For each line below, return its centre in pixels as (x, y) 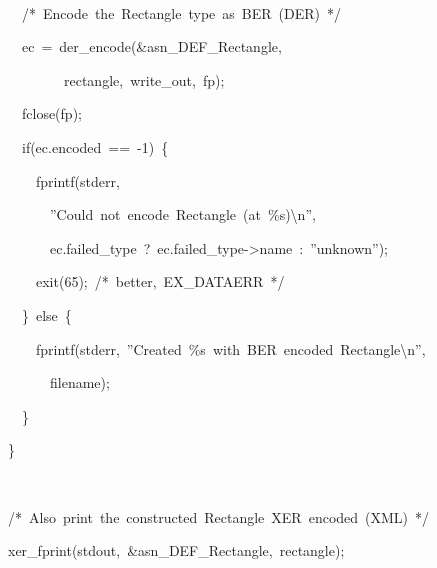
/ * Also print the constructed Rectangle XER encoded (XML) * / (218, 516)
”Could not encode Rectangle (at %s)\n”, (182, 214)
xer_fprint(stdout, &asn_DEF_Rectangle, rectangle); (176, 550)
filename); (79, 382)
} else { (46, 314)
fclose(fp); (51, 113)
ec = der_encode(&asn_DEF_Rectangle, (151, 46)
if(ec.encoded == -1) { (95, 146)
